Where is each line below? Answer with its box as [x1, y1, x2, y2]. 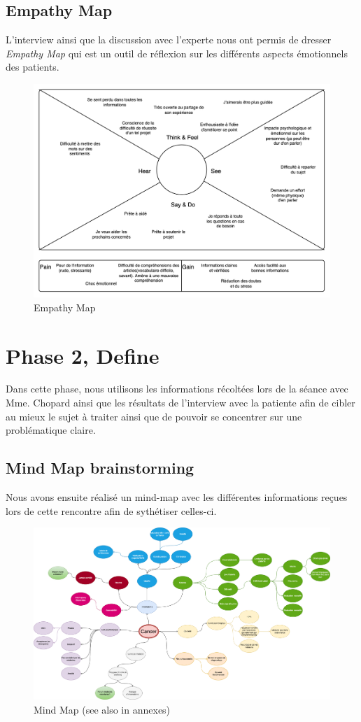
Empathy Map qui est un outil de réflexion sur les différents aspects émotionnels [6, 45, 348, 60]
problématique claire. [6, 423, 96, 437]
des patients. [6, 59, 59, 74]
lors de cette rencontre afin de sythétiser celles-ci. [6, 503, 217, 518]
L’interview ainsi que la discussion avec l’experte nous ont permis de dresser [6, 32, 332, 47]
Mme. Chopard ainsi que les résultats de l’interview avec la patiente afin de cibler [6, 395, 355, 410]
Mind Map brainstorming [6, 457, 194, 479]
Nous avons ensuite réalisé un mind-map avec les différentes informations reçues [6, 490, 348, 504]
